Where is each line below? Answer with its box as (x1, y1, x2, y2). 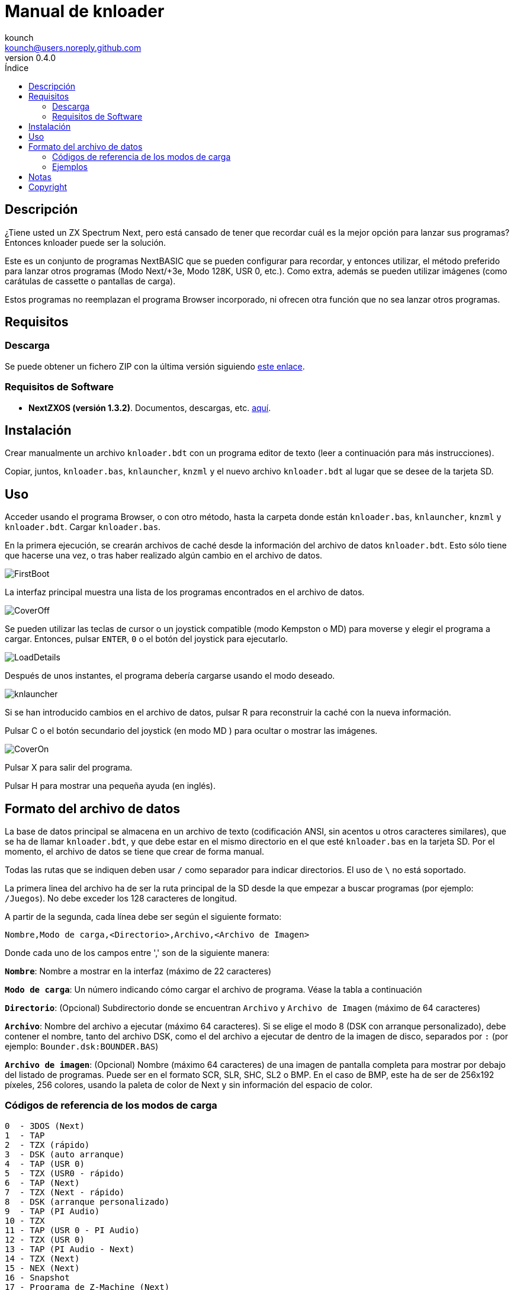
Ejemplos (52, 161, 88, 172)
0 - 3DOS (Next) (5, 1121, 85, 1131)
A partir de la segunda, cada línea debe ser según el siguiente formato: (5, 912, 282, 922)
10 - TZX (5, 1215, 45, 1225)
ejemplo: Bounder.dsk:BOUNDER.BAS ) (5, 1041, 159, 1052)
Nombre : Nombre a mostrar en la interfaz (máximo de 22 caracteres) (5, 966, 272, 977)
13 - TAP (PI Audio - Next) (5, 1244, 135, 1254)
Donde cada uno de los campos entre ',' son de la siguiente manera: (5, 948, 269, 958)
